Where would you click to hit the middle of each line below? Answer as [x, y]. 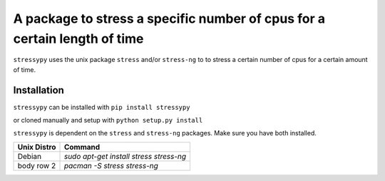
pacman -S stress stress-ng [111, 165]
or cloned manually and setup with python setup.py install [108, 120]
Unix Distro [37, 147]
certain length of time [78, 38]
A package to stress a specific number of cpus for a [169, 19]
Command [82, 147]
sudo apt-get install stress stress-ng [125, 156]
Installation [38, 90]
